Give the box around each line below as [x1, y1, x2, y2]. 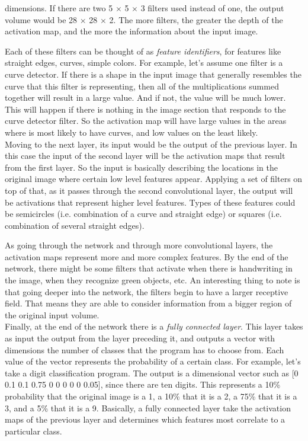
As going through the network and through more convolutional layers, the [5, 239, 273, 251]
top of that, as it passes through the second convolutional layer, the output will [5, 184, 293, 196]
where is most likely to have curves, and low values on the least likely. [5, 126, 258, 138]
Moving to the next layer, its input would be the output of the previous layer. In [5, 138, 297, 150]
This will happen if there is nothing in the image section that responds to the [5, 103, 286, 115]
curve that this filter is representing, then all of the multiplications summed [5, 79, 279, 92]
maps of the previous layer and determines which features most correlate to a [5, 413, 285, 426]
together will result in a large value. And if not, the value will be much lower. [5, 91, 286, 104]
